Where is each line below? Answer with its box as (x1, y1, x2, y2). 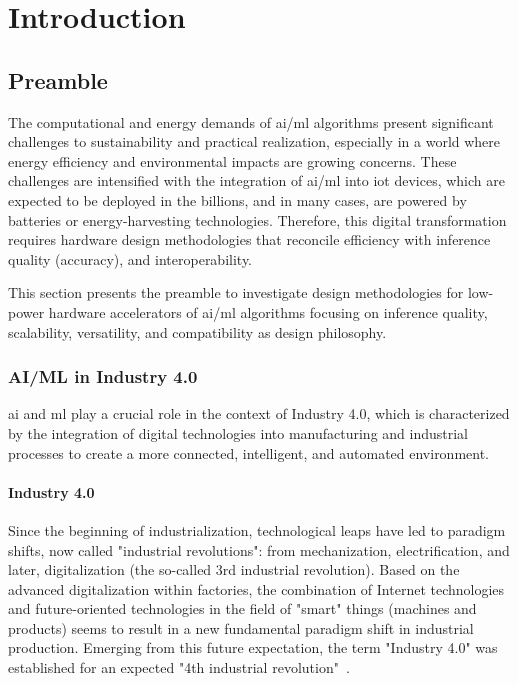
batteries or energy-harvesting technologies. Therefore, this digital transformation (8, 209, 507, 230)
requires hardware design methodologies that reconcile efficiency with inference (8, 229, 491, 250)
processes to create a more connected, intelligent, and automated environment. (8, 442, 490, 463)
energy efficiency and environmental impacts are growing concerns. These (8, 150, 457, 171)
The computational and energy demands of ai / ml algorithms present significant (8, 111, 494, 132)
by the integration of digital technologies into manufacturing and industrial (8, 422, 469, 443)
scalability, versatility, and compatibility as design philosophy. (8, 321, 387, 342)
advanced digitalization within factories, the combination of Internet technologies (8, 578, 505, 599)
